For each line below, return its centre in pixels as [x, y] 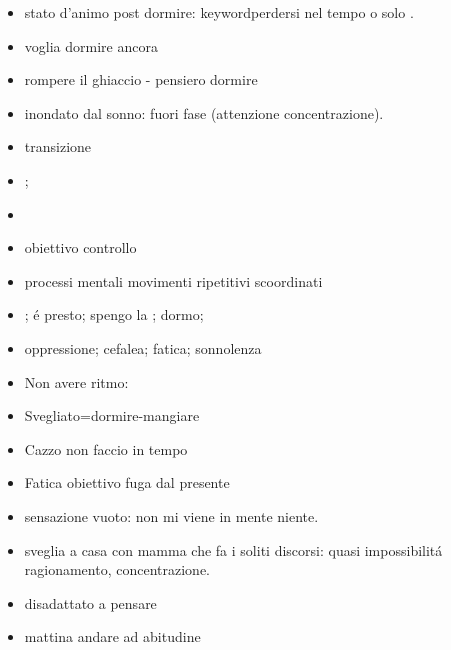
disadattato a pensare [90, 602]
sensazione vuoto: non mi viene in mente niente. [171, 515]
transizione [58, 146]
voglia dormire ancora [91, 45]
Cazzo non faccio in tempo [106, 448]
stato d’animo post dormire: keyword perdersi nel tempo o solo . [219, 12]
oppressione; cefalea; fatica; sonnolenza [143, 347]
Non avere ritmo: [76, 381]
